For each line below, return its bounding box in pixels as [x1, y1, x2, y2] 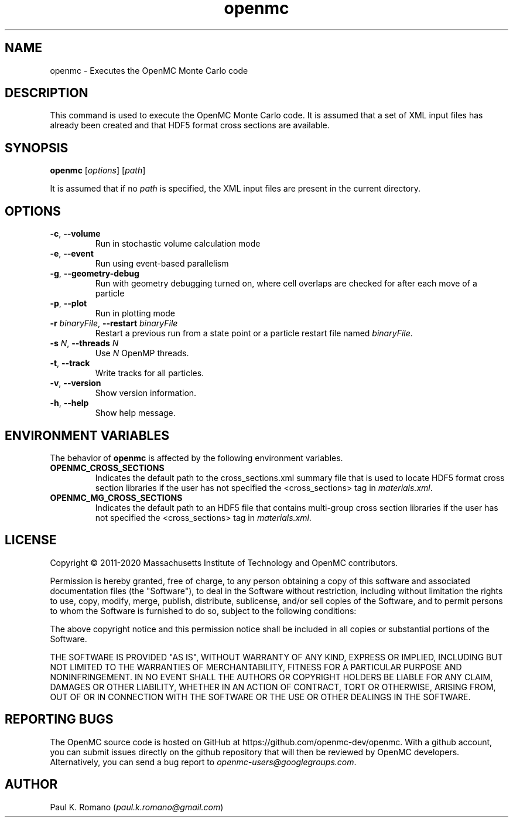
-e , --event [50, 248, 94, 259]
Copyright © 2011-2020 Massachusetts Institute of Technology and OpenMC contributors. [50, 557, 398, 568]
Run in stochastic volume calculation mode [95, 238, 261, 249]
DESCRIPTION [5, 86, 88, 101]
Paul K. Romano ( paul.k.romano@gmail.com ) [50, 801, 224, 812]
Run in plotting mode [95, 308, 175, 319]
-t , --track [50, 358, 90, 369]
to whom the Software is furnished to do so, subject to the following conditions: [50, 605, 357, 616]
